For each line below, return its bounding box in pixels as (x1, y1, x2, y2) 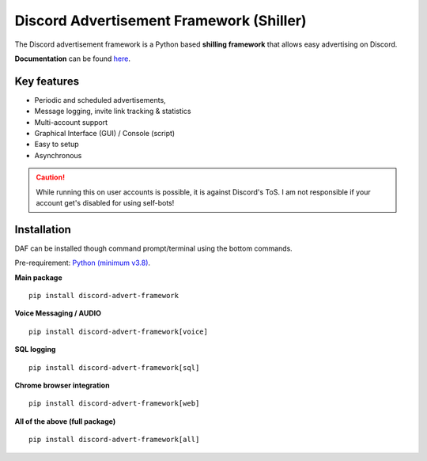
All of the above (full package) (14, 416, 116, 426)
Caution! (36, 172, 66, 182)
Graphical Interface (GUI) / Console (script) (34, 129, 176, 138)
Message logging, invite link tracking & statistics (34, 107, 191, 116)
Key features (14, 74, 79, 88)
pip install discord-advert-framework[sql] (28, 363, 200, 372)
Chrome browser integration (14, 380, 110, 390)
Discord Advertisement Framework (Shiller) (14, 12, 308, 29)
